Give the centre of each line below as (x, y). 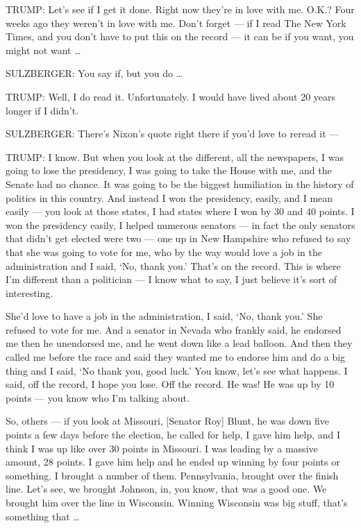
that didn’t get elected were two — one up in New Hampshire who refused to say (178, 238)
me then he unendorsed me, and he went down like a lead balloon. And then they (179, 343)
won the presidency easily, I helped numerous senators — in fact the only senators (180, 224)
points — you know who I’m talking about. (98, 397)
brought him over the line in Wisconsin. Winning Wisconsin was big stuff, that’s (177, 502)
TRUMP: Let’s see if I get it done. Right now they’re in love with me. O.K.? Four (180, 9)
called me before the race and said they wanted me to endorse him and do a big (176, 357)
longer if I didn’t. (42, 110)
